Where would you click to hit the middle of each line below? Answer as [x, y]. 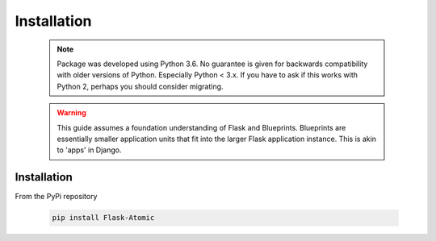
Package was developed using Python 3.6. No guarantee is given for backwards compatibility [212, 64]
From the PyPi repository [56, 197]
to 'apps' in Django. [89, 150]
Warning [71, 113]
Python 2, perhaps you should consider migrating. [140, 86]
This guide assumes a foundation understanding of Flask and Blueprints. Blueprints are [201, 127]
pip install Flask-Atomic [103, 218]
